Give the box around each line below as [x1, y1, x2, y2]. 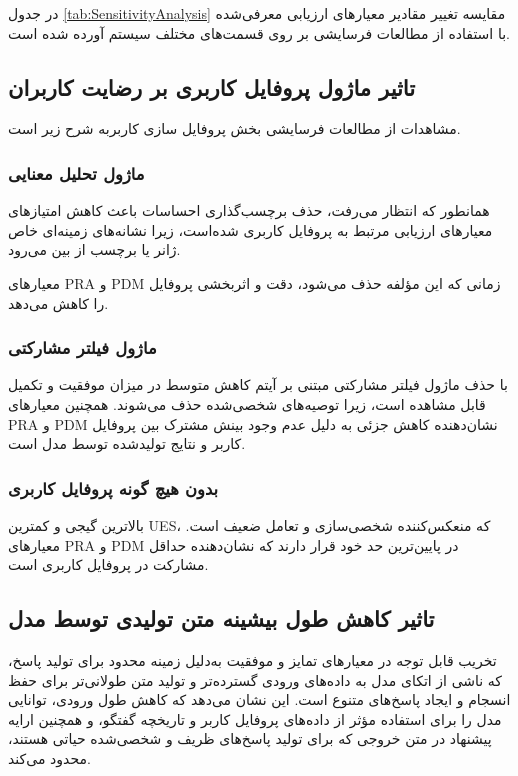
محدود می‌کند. [8, 747, 91, 768]
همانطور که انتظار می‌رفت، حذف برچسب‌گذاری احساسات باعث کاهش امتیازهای [8, 200, 490, 221]
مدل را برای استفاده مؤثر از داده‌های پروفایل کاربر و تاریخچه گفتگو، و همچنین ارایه [8, 708, 502, 729]
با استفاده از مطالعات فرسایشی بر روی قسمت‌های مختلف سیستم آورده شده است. [8, 22, 510, 43]
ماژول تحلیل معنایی [8, 160, 145, 185]
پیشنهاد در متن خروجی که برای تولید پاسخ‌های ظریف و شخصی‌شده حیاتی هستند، [8, 728, 492, 749]
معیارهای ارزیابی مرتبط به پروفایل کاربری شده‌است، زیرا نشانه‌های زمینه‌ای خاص [8, 219, 493, 240]
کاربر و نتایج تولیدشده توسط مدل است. [8, 433, 246, 454]
